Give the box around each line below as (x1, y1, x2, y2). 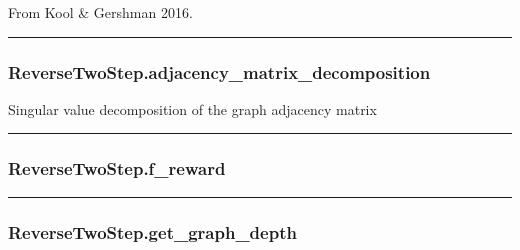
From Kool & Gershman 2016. (8, 2, 193, 22)
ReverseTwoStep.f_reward (8, 156, 226, 181)
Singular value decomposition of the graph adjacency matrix (8, 98, 377, 119)
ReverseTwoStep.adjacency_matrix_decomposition (8, 59, 431, 84)
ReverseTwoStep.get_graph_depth (8, 219, 297, 244)
